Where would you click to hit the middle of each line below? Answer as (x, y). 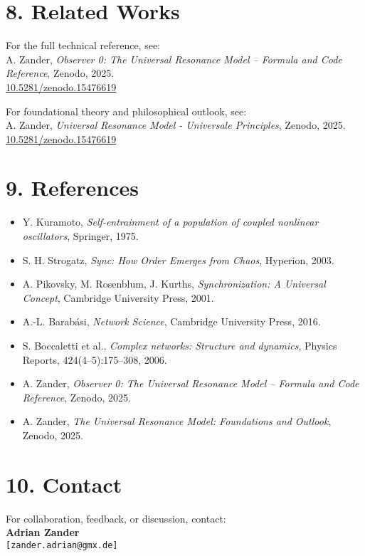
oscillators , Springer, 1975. (80, 236)
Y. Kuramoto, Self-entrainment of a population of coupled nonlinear (170, 222)
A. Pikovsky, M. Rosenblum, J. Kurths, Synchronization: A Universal (174, 284)
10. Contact (64, 484)
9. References (72, 188)
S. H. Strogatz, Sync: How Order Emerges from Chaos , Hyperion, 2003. (178, 259)
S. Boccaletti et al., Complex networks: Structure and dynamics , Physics (180, 345)
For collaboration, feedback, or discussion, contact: (116, 518)
